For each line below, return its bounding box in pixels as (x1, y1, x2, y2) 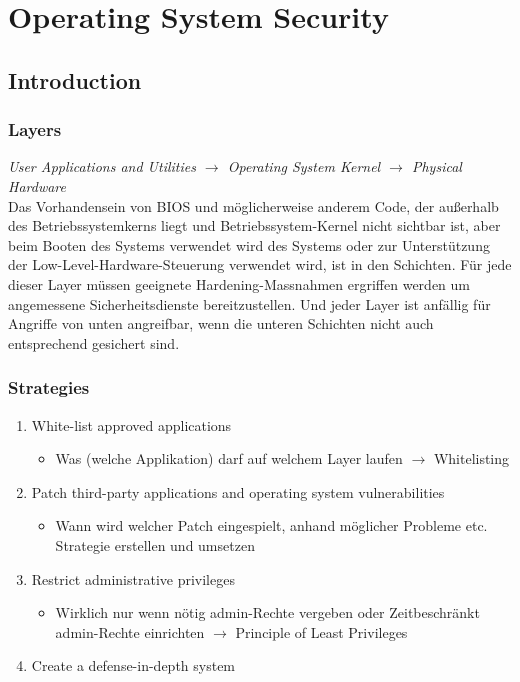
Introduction (8, 64, 142, 95)
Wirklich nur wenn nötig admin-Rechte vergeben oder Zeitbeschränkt (55, 602, 480, 623)
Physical (411, 156, 462, 177)
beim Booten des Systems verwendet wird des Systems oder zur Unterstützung (8, 234, 490, 255)
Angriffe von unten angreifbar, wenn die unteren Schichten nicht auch (8, 313, 434, 334)
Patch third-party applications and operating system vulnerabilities (31, 481, 445, 502)
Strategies (8, 375, 90, 400)
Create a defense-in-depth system (31, 655, 236, 676)
